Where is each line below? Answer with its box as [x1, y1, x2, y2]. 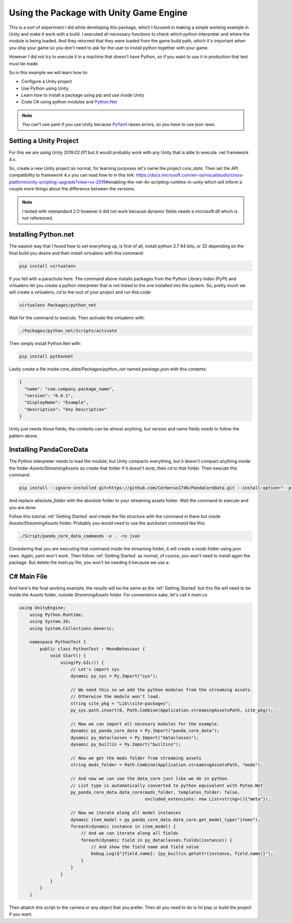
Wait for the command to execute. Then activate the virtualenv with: [9, 315, 146, 321]
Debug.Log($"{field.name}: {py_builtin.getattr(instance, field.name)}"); [91, 851, 274, 857]
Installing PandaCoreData [9, 446, 89, 454]
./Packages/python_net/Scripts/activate [19, 328, 117, 334]
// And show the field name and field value [91, 844, 199, 850]
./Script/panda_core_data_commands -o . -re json [19, 533, 140, 539]
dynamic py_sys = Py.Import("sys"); [71, 674, 158, 679]
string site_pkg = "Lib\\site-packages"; [71, 700, 171, 706]
